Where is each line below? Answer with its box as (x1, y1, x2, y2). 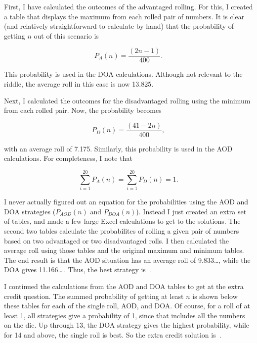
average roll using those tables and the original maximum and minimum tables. (4, 245, 244, 255)
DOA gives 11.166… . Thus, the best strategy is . (4, 264, 151, 275)
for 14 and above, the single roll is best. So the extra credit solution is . (4, 329, 221, 340)
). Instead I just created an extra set (136, 206, 247, 216)
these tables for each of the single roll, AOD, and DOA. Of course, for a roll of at (4, 300, 250, 311)
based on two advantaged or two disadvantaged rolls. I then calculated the (4, 235, 229, 245)
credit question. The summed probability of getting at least (4, 291, 184, 301)
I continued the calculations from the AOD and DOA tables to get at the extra (4, 281, 244, 291)
